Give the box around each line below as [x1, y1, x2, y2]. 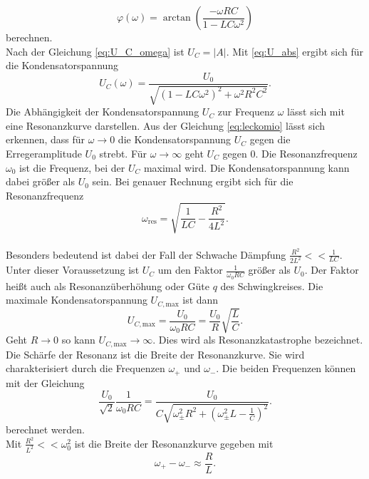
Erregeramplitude [6, 146, 82, 161]
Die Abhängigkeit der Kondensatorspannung [6, 104, 199, 119]
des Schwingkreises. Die [220, 278, 323, 293]
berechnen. [6, 30, 53, 44]
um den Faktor [157, 262, 223, 277]
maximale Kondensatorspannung [6, 292, 147, 307]
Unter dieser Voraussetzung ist [6, 262, 140, 277]
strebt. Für [99, 146, 147, 161]
